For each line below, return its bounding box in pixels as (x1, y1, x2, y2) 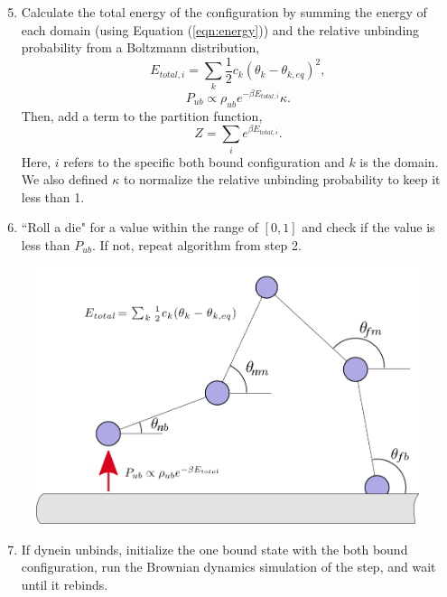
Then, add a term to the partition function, (21, 106, 263, 125)
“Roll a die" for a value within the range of (21, 218, 258, 237)
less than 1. (21, 187, 85, 206)
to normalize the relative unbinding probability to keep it (123, 170, 441, 189)
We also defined (21, 170, 108, 189)
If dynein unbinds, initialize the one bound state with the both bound (21, 539, 408, 558)
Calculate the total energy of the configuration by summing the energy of (21, 3, 427, 21)
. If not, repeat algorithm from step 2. (91, 235, 302, 254)
